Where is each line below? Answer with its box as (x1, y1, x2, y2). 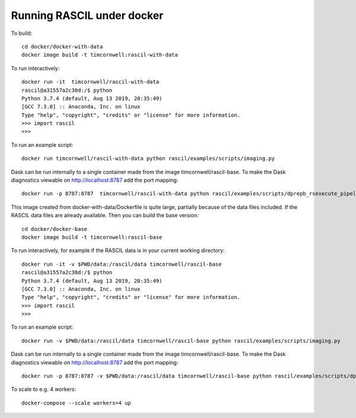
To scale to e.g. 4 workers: (11, 385, 77, 393)
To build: (11, 30, 33, 37)
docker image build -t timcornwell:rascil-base (21, 234, 163, 240)
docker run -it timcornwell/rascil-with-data (21, 79, 160, 85)
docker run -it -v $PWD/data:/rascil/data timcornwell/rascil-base (21, 261, 222, 268)
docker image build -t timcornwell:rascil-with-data (21, 52, 178, 59)
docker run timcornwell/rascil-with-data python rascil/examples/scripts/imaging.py (21, 155, 275, 162)
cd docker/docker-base (21, 226, 88, 232)
